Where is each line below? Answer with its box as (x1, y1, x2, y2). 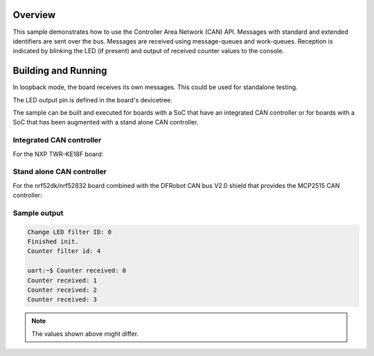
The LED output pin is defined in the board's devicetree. (12, 95, 173, 104)
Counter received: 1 (27, 277, 97, 284)
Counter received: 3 (27, 296, 97, 303)
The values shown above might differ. (31, 329, 139, 338)
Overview (12, 9, 56, 21)
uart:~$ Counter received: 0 (27, 267, 127, 274)
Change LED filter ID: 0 (27, 228, 112, 236)
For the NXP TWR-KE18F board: (12, 149, 104, 158)
